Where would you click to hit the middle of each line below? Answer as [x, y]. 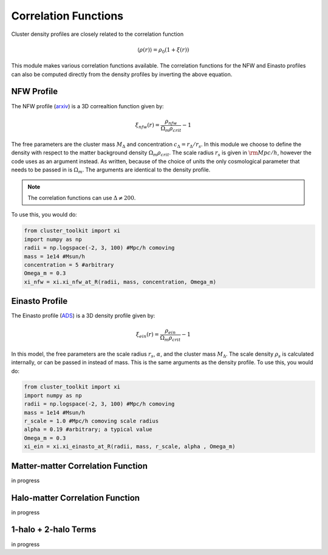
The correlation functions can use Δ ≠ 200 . [82, 198]
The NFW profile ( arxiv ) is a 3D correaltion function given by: [87, 106]
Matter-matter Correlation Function [80, 466]
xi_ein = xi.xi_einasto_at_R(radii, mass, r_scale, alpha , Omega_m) [130, 446]
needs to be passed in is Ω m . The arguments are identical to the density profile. [111, 171]
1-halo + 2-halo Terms [54, 530]
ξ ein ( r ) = [147, 336]
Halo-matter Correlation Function [75, 498]
